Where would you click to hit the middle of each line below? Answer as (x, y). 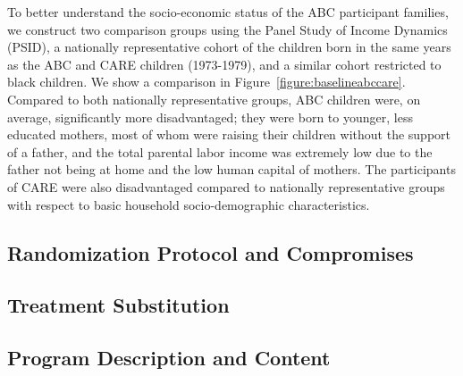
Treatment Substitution (118, 305)
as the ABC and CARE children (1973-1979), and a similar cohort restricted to (224, 64)
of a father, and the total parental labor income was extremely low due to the (220, 151)
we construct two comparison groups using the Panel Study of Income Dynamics (227, 29)
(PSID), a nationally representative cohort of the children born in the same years (229, 47)
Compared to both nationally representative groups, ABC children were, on (214, 99)
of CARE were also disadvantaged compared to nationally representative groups (226, 186)
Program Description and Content (169, 358)
